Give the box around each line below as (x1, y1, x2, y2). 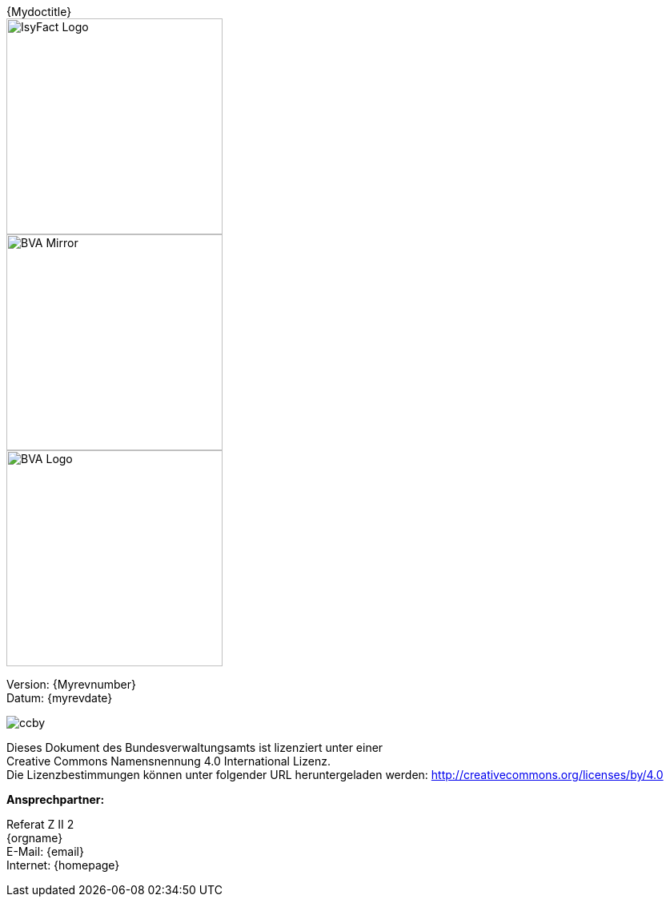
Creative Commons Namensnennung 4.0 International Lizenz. (6, 754, 331, 768)
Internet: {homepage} (6, 858, 120, 872)
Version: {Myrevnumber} (6, 677, 136, 691)
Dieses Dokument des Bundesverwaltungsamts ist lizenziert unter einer (6, 741, 383, 754)
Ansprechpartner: (6, 793, 105, 806)
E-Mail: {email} (6, 845, 84, 858)
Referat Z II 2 (6, 817, 74, 831)
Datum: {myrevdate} (6, 691, 113, 705)
